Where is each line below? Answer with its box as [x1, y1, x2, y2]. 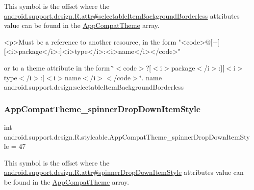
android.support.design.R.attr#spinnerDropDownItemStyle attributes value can [4, 167, 244, 177]
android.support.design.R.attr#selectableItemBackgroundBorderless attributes [4, 10, 240, 21]
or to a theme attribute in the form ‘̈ [4, 62, 114, 72]
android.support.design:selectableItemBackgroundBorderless [4, 82, 184, 92]
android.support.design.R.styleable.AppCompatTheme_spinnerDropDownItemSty [4, 131, 250, 142]
